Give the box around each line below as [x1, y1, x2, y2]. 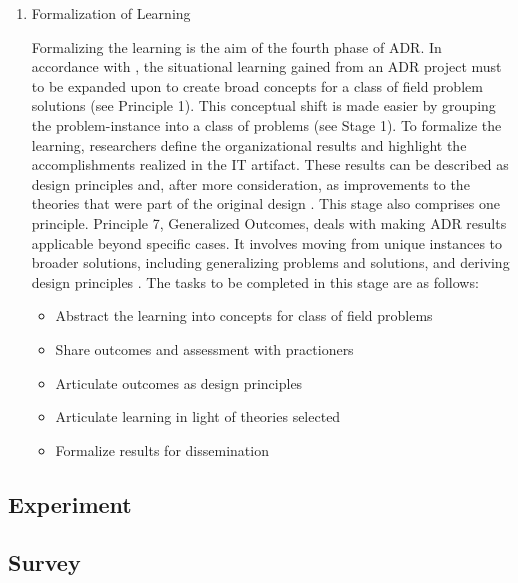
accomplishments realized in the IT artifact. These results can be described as [31, 154, 509, 175]
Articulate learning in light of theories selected [55, 406, 341, 427]
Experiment [8, 488, 132, 519]
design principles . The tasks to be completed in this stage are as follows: [31, 271, 479, 292]
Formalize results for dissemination [55, 439, 269, 460]
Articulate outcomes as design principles [55, 372, 303, 393]
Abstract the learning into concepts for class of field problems [55, 305, 433, 326]
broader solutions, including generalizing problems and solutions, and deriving [31, 252, 510, 273]
